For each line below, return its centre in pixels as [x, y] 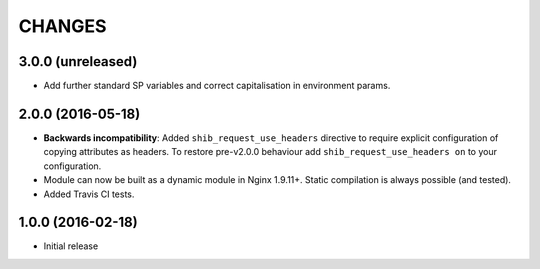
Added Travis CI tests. [89, 194]
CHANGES [62, 26]
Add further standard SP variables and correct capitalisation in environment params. [217, 86]
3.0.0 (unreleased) [78, 61]
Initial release [71, 246]
